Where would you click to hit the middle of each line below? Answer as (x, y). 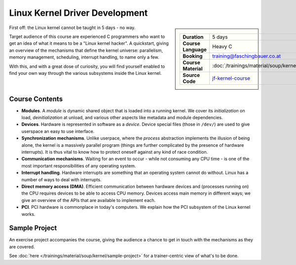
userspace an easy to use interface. (58, 131)
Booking (193, 56)
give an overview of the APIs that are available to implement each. (89, 200)
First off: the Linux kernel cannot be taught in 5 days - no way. (72, 28)
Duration (193, 37)
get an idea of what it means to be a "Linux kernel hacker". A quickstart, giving (89, 43)
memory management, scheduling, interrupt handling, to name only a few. (84, 57)
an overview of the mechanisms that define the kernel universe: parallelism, (86, 50)
